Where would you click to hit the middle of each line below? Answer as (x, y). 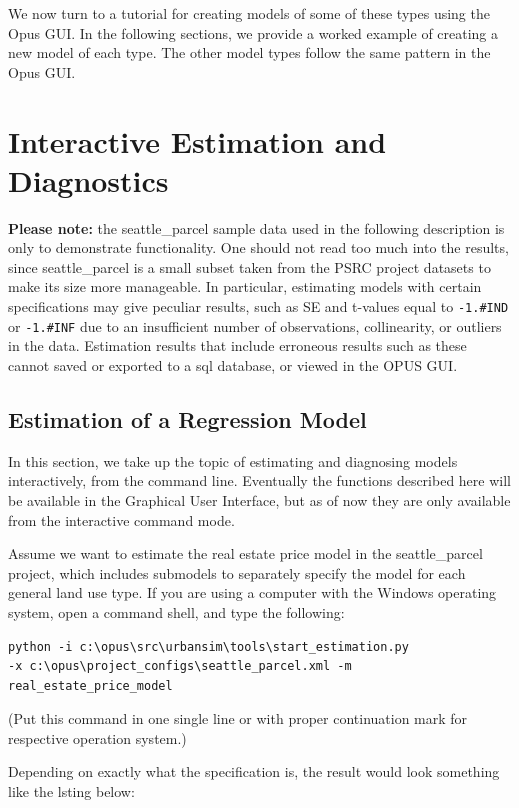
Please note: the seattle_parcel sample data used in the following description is (256, 227)
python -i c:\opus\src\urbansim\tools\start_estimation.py (208, 646)
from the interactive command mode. (121, 519)
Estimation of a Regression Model (187, 418)
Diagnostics (88, 179)
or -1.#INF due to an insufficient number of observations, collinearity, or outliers (255, 325)
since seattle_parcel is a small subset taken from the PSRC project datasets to (249, 266)
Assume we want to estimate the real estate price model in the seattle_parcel (245, 553)
